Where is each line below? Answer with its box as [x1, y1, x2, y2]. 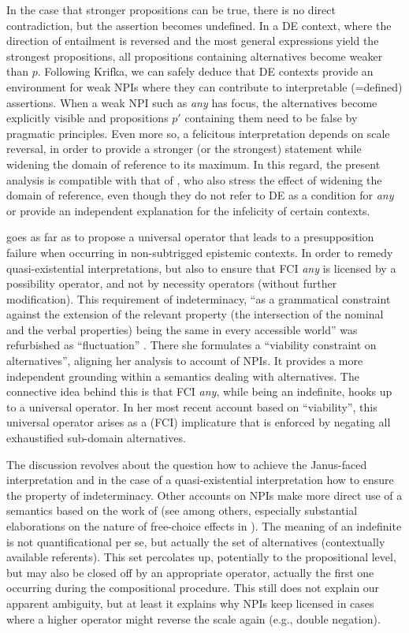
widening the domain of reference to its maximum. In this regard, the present [6, 155, 381, 172]
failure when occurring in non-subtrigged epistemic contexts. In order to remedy [6, 244, 393, 260]
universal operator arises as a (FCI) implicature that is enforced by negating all [6, 414, 391, 430]
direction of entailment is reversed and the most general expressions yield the [6, 32, 379, 49]
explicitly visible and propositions [6, 110, 169, 126]
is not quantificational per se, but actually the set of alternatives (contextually [6, 533, 385, 549]
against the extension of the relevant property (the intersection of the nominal [6, 306, 384, 322]
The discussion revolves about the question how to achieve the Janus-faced [6, 456, 367, 472]
